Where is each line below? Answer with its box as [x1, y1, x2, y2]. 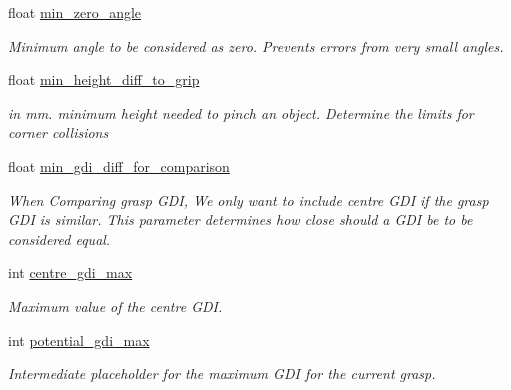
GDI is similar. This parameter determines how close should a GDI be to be [8, 209, 473, 230]
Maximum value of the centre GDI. [8, 295, 223, 316]
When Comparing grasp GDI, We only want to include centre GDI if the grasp [8, 189, 489, 210]
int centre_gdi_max [8, 262, 133, 283]
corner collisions [8, 122, 109, 143]
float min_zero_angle [8, 2, 142, 22]
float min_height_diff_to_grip [8, 69, 200, 90]
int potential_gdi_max [8, 329, 150, 350]
